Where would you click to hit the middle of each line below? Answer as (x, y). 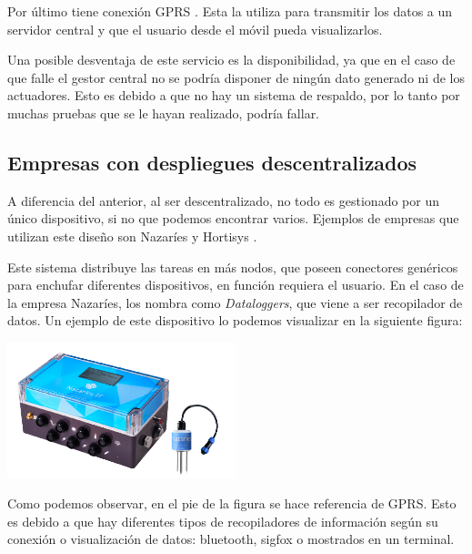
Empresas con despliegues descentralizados (212, 162)
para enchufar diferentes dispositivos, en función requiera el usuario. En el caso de (236, 285)
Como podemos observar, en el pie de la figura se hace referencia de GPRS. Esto (232, 503)
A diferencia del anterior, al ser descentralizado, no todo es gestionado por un (223, 200)
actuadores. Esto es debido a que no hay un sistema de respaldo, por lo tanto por (234, 95)
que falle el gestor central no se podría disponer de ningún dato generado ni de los (236, 77)
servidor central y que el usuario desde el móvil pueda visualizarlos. (195, 29)
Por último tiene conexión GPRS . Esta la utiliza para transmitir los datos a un (230, 11)
